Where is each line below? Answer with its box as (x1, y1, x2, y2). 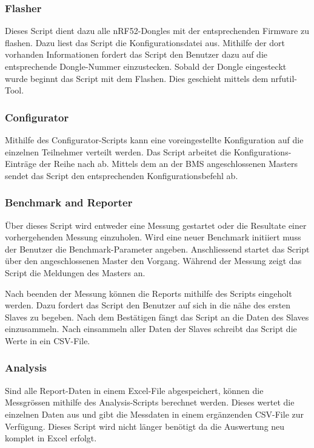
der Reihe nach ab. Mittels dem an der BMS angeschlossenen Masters (39, 157, 298, 170)
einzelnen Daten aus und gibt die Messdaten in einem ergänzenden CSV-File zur (5, 407, 304, 420)
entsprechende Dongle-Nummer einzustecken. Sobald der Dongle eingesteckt (5, 60, 287, 72)
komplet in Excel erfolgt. (5, 432, 97, 444)
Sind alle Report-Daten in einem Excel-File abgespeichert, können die (5, 384, 264, 396)
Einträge (5, 157, 36, 170)
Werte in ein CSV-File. (5, 334, 90, 347)
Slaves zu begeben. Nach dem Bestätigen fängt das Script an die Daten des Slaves (5, 310, 309, 323)
